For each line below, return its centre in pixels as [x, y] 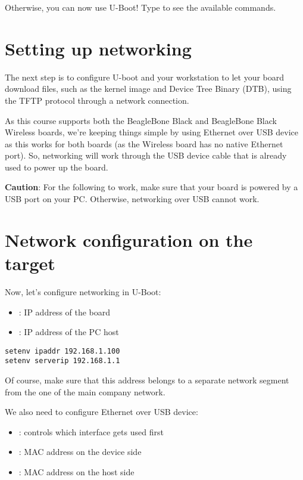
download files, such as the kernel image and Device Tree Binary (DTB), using [148, 89]
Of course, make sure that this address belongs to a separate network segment [147, 380]
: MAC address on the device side [80, 452]
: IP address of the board [65, 312]
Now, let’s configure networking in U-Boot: [83, 291]
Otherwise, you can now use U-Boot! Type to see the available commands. [140, 7]
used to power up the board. [57, 167]
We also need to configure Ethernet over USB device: [101, 412]
